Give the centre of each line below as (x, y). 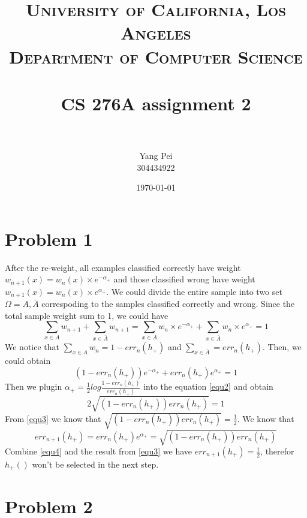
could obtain (28, 361)
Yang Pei (156, 156)
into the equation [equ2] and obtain (208, 386)
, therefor (277, 451)
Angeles (156, 33)
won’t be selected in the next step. (95, 464)
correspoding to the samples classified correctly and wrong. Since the (168, 304)
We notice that (32, 347)
